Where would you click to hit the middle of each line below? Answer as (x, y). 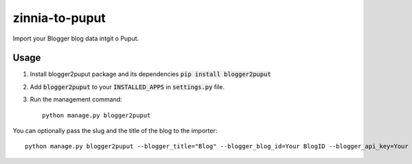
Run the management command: (76, 99)
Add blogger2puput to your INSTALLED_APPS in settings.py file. (127, 86)
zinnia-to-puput (59, 18)
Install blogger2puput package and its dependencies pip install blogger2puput (150, 74)
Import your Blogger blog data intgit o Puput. (76, 38)
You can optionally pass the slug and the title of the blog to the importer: (115, 131)
